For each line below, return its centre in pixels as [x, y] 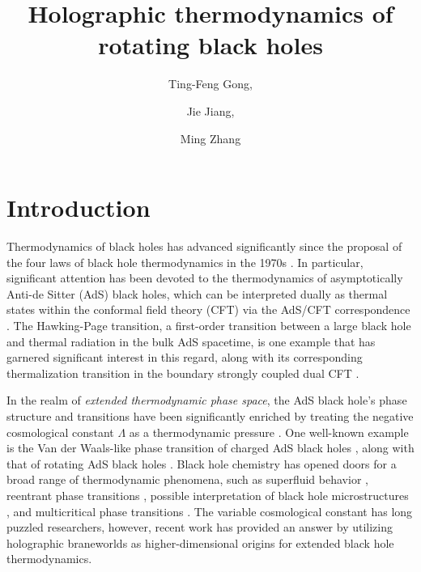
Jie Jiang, [210, 110]
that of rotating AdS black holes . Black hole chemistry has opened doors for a [202, 463]
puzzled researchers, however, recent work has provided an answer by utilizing [200, 527]
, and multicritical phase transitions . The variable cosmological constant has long [210, 511]
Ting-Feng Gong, [210, 84]
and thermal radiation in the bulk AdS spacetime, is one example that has [191, 341]
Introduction [79, 208]
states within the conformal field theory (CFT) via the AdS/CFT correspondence [208, 309]
